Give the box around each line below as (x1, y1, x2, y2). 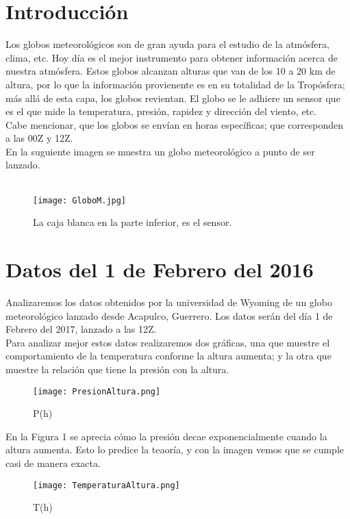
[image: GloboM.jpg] (33, 195, 127, 205)
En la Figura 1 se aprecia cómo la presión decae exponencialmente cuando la (5, 429, 327, 443)
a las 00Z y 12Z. (5, 131, 73, 145)
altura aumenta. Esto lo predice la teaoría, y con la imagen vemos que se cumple (5, 442, 344, 457)
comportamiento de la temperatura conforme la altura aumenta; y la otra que (5, 349, 332, 363)
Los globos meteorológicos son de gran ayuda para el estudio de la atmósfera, (5, 37, 329, 51)
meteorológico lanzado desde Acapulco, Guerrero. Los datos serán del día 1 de (5, 308, 333, 322)
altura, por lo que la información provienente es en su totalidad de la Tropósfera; (5, 77, 345, 91)
